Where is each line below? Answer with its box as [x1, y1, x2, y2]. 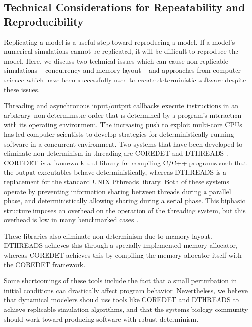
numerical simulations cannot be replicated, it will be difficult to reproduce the [4, 46, 238, 56]
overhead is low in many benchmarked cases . [4, 214, 139, 225]
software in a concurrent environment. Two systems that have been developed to [4, 138, 243, 148]
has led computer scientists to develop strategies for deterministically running [4, 129, 234, 139]
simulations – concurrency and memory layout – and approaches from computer [4, 65, 241, 75]
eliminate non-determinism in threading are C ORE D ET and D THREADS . [4, 148, 228, 158]
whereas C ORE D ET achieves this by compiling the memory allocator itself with [4, 250, 242, 260]
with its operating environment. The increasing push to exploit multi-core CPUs [4, 119, 242, 130]
